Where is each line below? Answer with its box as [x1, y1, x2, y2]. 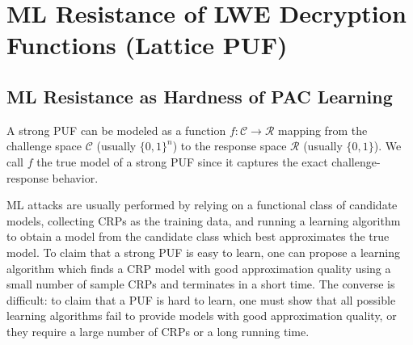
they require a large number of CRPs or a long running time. [6, 322, 310, 339]
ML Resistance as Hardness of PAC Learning [6, 83, 393, 108]
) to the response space [172, 137, 287, 154]
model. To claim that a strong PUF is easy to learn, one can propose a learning [6, 243, 400, 260]
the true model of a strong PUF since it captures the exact [36, 153, 328, 170]
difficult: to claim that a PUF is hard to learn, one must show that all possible [6, 291, 396, 308]
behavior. [52, 169, 99, 186]
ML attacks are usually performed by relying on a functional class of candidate [6, 196, 398, 213]
